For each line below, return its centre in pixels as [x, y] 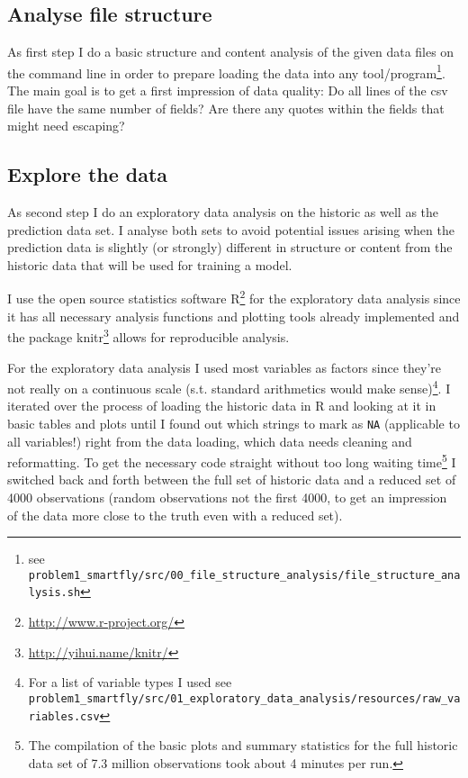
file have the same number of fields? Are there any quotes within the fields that [226, 108]
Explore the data [88, 174]
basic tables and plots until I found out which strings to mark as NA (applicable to [234, 423]
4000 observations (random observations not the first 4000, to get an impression [227, 498]
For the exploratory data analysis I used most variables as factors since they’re [225, 367]
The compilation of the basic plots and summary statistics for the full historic [243, 745]
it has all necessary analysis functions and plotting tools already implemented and [234, 316]
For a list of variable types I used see [130, 682]
